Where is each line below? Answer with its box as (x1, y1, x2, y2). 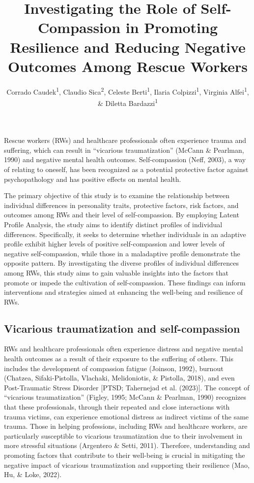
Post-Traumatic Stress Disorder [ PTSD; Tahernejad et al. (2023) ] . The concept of (4, 382, 250, 392)
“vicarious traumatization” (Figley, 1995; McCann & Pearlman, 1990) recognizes (4, 392, 247, 402)
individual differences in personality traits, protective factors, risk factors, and (4, 200, 239, 210)
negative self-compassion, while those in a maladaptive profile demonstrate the (4, 248, 240, 258)
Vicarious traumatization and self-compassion (4, 320, 240, 336)
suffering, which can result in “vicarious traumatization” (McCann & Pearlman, (4, 144, 244, 155)
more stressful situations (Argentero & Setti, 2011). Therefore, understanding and (4, 440, 250, 450)
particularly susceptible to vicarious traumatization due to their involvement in (4, 430, 243, 441)
